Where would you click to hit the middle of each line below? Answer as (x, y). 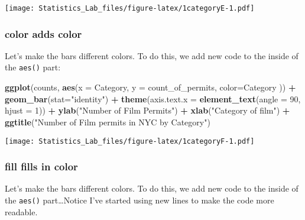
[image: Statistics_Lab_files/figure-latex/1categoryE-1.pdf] (130, 8)
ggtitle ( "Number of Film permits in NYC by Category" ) (108, 122)
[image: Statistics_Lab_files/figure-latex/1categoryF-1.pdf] (130, 141)
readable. (21, 211)
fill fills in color (41, 166)
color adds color (43, 33)
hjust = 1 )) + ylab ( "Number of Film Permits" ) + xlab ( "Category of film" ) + (147, 110)
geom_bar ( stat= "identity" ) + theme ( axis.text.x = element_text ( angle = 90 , (153, 98)
